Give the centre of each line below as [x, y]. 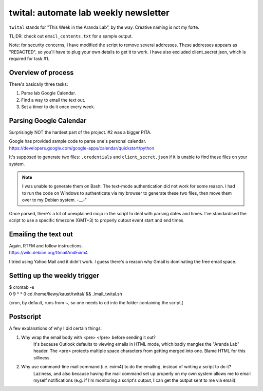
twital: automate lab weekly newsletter [89, 13]
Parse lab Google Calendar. [49, 93]
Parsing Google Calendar [48, 121]
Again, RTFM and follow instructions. [46, 245]
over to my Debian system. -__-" [55, 200]
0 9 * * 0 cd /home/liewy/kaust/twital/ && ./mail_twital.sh [66, 294]
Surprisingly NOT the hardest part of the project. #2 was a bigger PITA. [80, 132]
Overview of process [41, 72]
